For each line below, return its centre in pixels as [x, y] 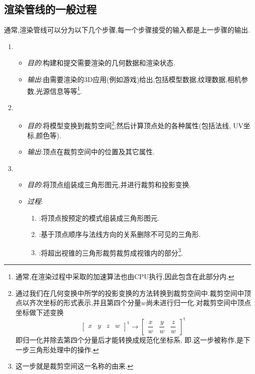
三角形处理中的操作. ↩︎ [64, 349]
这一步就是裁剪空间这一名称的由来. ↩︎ [74, 366]
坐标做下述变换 [39, 312]
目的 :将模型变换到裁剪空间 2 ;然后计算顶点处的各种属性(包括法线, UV [135, 125]
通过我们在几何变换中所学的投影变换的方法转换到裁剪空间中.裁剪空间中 [130, 293]
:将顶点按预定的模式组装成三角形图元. [99, 217]
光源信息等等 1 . [59, 90]
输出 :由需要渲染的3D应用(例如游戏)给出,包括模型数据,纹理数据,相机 [134, 79]
